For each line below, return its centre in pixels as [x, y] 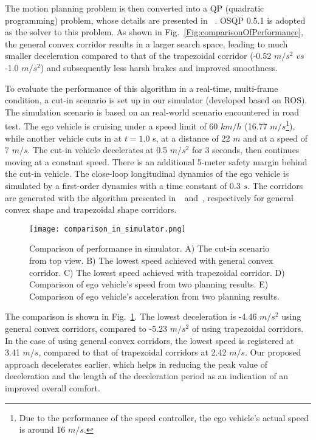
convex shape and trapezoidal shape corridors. [91, 209]
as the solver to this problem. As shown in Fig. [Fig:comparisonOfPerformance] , [154, 32]
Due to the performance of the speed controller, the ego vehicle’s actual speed [164, 417]
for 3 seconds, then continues [246, 150]
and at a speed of [275, 138]
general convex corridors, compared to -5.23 [86, 328]
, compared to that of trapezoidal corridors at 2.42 [132, 352]
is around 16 [42, 429]
